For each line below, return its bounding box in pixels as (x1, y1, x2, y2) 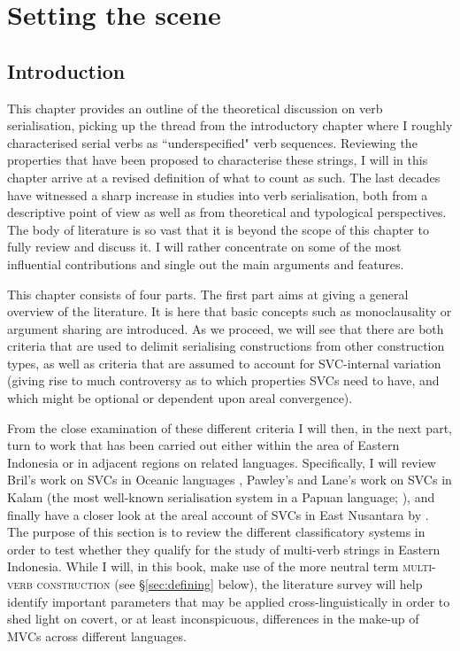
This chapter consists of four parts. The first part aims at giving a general (7, 284, 409, 303)
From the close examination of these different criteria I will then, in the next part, (7, 418, 452, 437)
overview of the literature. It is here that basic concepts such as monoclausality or (7, 302, 452, 321)
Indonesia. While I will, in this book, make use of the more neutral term (7, 557, 399, 576)
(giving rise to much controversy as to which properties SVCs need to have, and (7, 371, 440, 390)
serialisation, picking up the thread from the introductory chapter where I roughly (7, 116, 453, 135)
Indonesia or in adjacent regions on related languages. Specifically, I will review (7, 453, 436, 471)
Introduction (7, 57, 126, 84)
